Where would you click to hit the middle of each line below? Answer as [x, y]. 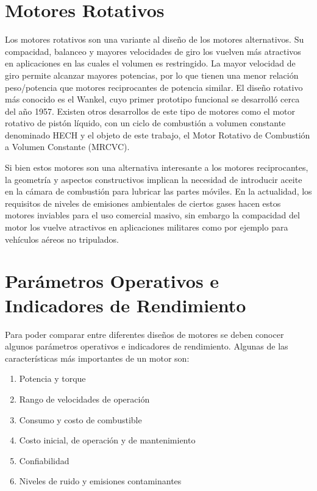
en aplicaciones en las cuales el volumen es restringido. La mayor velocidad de [150, 63]
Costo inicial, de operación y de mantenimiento [107, 440]
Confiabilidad [44, 460]
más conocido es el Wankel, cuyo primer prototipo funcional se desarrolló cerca [152, 99]
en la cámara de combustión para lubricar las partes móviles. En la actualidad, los [158, 191]
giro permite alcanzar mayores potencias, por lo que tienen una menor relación [152, 75]
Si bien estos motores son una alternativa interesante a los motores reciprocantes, [157, 167]
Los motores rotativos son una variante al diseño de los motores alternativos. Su [155, 39]
